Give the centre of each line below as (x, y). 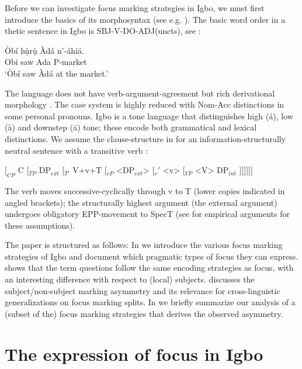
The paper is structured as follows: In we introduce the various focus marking (144, 245)
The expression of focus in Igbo (134, 354)
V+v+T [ (90, 170)
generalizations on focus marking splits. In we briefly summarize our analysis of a (150, 302)
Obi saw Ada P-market (46, 62)
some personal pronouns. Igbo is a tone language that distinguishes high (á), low (149, 115)
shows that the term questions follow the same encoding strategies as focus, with (149, 268)
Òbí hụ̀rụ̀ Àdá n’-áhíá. (44, 50)
